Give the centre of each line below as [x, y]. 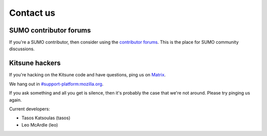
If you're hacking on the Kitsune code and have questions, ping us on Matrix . [87, 75]
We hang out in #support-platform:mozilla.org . [56, 84]
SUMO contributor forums [50, 30]
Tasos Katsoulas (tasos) [46, 118]
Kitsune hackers [35, 63]
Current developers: [30, 109]
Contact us [32, 13]
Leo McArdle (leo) [40, 125]
